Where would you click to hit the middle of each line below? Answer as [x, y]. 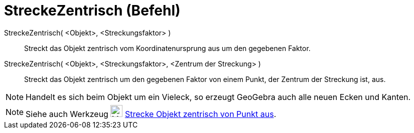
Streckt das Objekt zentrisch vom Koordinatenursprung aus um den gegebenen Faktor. [167, 48]
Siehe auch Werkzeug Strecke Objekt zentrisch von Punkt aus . [151, 114]
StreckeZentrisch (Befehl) [92, 10]
